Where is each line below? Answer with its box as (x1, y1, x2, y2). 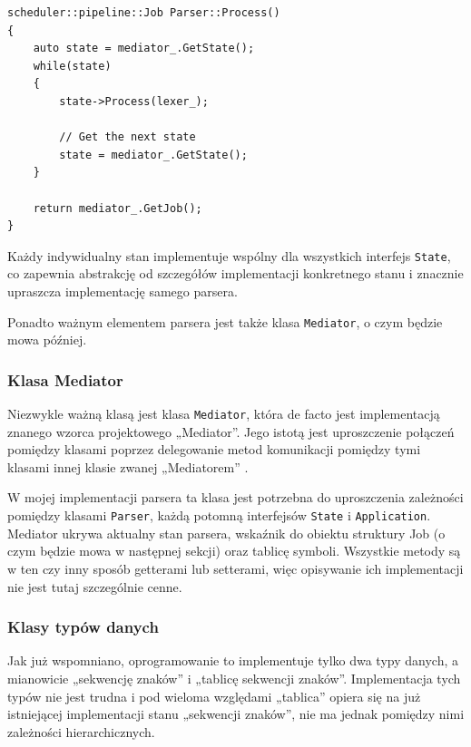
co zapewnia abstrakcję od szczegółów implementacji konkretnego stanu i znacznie (7, 264, 464, 283)
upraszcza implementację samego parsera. (7, 281, 238, 300)
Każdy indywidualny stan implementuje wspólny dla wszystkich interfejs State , (7, 246, 451, 265)
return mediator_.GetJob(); (33, 201, 202, 215)
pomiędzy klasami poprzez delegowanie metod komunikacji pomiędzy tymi (7, 440, 421, 459)
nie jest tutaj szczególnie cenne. (7, 577, 182, 596)
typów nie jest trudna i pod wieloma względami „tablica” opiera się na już (7, 686, 421, 705)
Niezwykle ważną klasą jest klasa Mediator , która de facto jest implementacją (7, 404, 440, 423)
